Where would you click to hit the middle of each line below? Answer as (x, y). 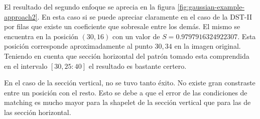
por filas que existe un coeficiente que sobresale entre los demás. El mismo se (122, 26)
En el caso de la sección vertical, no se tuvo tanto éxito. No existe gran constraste (130, 83)
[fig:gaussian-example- (211, 7)
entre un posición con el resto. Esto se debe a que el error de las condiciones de (126, 92)
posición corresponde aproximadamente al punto (78, 46)
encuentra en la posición (41, 36)
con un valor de (136, 36)
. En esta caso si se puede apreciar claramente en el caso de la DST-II (145, 16)
